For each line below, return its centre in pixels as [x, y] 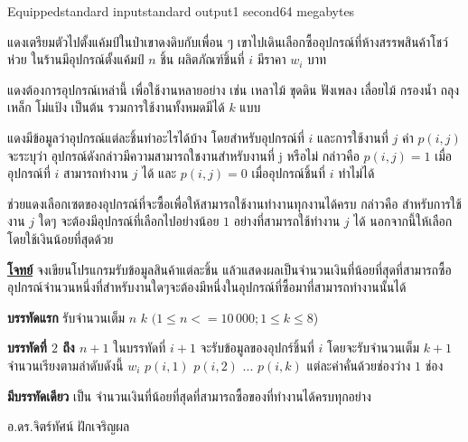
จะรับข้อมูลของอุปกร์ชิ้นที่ [257, 348]
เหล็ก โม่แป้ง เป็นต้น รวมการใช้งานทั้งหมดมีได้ [116, 107]
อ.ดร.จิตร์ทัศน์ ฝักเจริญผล [69, 426]
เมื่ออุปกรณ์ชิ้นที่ [289, 173]
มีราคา [271, 59]
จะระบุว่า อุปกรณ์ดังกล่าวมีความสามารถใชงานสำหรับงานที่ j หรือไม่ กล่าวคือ [183, 155]
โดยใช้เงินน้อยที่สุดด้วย [61, 238]
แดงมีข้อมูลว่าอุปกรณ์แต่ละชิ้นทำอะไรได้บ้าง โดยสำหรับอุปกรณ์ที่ [156, 137]
